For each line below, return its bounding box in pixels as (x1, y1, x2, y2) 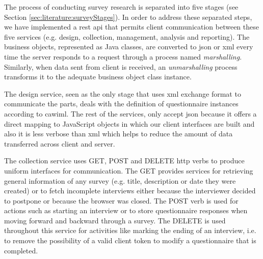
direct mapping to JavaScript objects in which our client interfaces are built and (4, 118, 255, 129)
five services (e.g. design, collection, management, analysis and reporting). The (4, 31, 250, 42)
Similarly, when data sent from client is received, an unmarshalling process (4, 61, 238, 72)
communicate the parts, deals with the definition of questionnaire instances (4, 98, 239, 109)
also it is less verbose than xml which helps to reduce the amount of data (4, 128, 233, 139)
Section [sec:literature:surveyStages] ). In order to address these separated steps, (4, 11, 252, 22)
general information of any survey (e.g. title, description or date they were (4, 175, 236, 186)
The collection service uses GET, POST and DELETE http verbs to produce (4, 155, 245, 166)
